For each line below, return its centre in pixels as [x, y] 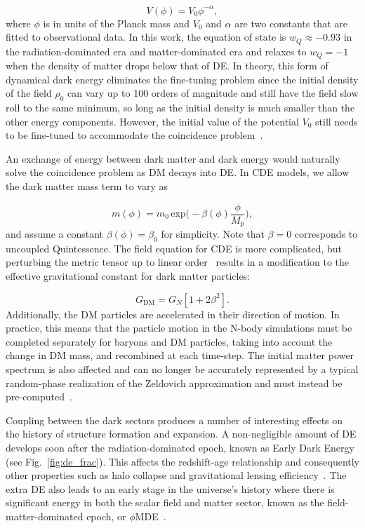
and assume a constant [55, 234]
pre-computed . [39, 397]
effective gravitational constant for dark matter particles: [128, 276]
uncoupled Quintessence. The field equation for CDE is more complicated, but [174, 248]
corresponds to [326, 234]
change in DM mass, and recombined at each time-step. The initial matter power [180, 355]
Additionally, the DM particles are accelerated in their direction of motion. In [173, 314]
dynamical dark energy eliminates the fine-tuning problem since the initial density [182, 79]
